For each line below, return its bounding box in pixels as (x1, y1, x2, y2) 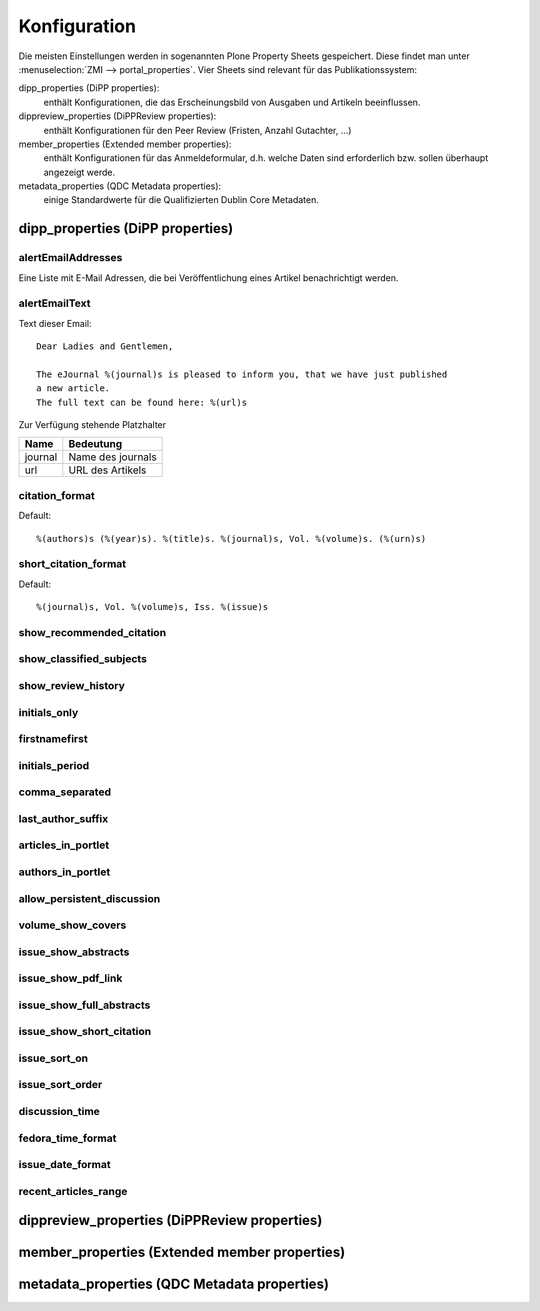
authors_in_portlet (18, 865, 111, 879)
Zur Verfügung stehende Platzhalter (18, 419, 167, 431)
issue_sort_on (18, 1051, 89, 1065)
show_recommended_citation (18, 625, 167, 639)
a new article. (36, 383, 111, 394)
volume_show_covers (18, 918, 127, 932)
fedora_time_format (18, 1131, 117, 1145)
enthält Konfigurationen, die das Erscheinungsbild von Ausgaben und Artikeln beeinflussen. (43, 96, 421, 108)
